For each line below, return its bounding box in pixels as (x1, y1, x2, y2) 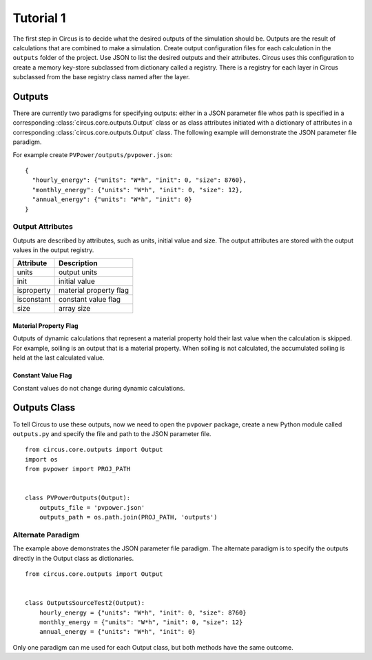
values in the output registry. (12, 246, 94, 254)
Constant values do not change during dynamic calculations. (12, 384, 185, 392)
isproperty (17, 286, 51, 296)
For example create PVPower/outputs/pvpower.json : (12, 150, 173, 158)
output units (59, 267, 98, 277)
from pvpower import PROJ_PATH (25, 465, 131, 473)
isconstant (17, 295, 51, 305)
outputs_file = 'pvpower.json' (39, 504, 145, 511)
